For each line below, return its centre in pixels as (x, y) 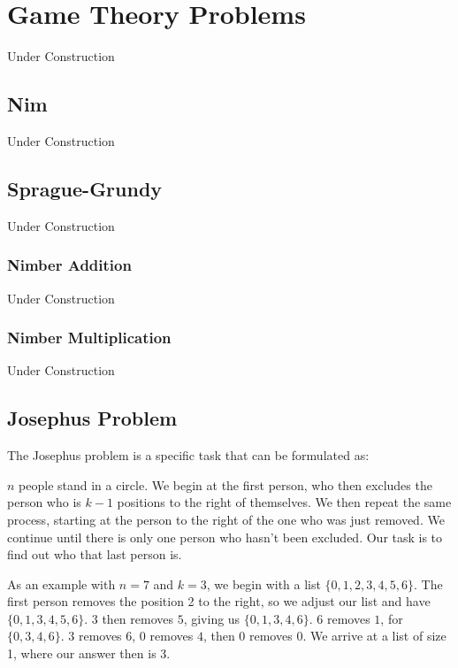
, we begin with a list (263, 584)
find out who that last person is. (95, 554)
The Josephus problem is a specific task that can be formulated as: (188, 455)
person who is (44, 502)
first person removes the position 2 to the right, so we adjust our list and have (219, 601)
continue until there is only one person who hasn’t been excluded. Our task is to (225, 537)
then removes (137, 618)
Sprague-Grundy (85, 188)
